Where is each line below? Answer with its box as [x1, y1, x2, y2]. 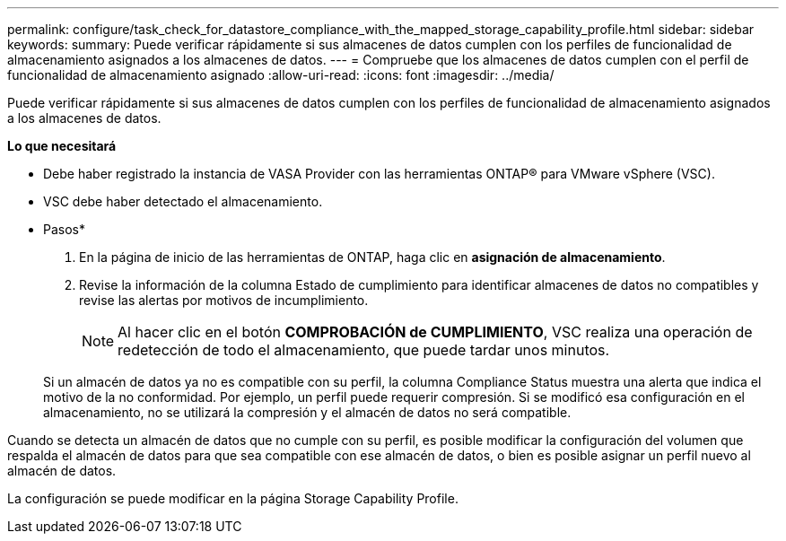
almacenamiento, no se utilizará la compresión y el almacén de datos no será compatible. [43, 405, 572, 420]
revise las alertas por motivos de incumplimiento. [79, 292, 369, 308]
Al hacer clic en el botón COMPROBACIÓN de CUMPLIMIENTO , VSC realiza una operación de [118, 323, 753, 341]
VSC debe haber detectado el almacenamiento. [43, 194, 323, 209]
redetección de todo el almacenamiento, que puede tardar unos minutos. [118, 341, 610, 359]
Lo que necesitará [7, 138, 117, 153]
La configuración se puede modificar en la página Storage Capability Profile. [7, 491, 458, 506]
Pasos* [43, 222, 85, 237]
